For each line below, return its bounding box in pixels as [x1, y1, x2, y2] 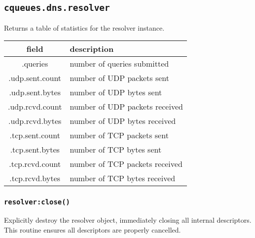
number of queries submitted [70, 58, 169, 70]
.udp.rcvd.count [8, 101, 62, 113]
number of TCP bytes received [70, 172, 176, 184]
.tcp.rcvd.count [9, 158, 61, 170]
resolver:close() [4, 198, 70, 206]
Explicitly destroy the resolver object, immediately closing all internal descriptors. [4, 215, 252, 225]
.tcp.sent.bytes [10, 144, 60, 156]
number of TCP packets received [70, 158, 182, 170]
